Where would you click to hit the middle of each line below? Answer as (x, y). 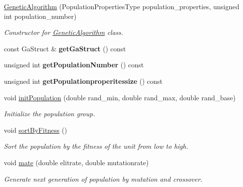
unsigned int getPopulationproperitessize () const (83, 81)
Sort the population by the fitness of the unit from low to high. (96, 146)
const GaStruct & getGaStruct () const (65, 48)
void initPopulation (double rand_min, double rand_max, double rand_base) (120, 97)
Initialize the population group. (49, 114)
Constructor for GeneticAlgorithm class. (64, 32)
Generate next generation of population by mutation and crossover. (103, 179)
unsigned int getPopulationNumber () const (74, 65)
